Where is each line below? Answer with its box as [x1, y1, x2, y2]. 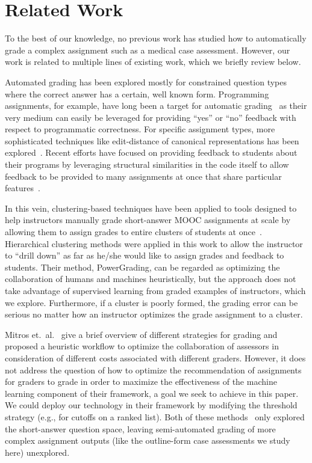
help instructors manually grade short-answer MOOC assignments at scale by [5, 213, 291, 226]
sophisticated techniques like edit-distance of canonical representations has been [5, 134, 299, 147]
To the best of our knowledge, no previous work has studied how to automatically [5, 32, 307, 44]
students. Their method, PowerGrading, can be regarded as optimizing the [5, 260, 280, 273]
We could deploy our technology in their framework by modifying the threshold [5, 399, 298, 411]
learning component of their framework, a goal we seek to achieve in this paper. [5, 387, 299, 399]
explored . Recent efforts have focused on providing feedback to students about [5, 146, 298, 159]
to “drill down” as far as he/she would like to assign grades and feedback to [5, 249, 284, 262]
